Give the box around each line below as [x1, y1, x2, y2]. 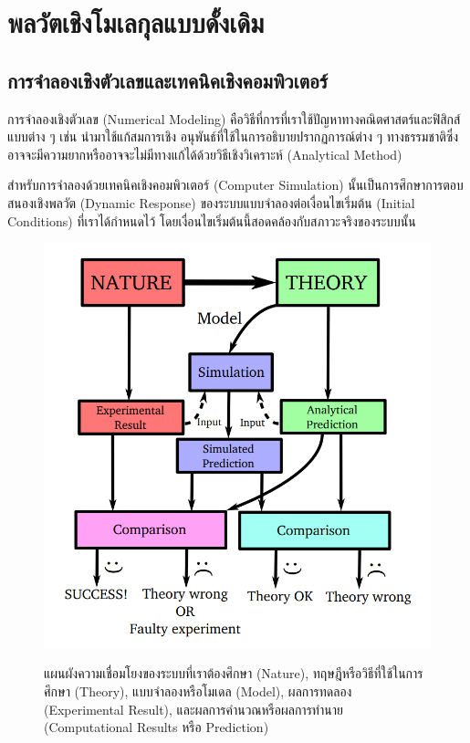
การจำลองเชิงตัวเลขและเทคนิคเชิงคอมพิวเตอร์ [7, 66, 329, 94]
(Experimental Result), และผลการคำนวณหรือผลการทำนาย [44, 699, 343, 718]
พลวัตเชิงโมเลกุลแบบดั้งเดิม [7, 4, 265, 41]
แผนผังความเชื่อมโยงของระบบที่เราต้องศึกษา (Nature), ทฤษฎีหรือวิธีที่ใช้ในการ [44, 664, 423, 683]
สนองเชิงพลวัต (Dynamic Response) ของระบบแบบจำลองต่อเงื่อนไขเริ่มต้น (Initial [7, 193, 415, 212]
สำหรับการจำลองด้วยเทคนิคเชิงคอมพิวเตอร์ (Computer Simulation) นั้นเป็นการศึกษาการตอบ [7, 175, 464, 194]
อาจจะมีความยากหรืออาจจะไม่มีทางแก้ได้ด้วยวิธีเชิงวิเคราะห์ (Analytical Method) [7, 144, 402, 163]
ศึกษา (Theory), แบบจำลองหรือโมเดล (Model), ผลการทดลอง [44, 682, 352, 701]
